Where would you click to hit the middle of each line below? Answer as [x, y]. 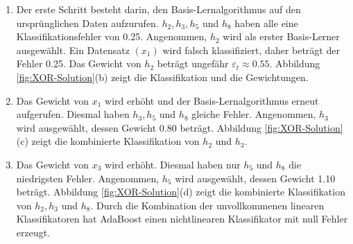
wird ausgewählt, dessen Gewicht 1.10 [255, 178]
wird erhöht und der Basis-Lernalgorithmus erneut [212, 100]
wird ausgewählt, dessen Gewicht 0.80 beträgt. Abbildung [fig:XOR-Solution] [180, 127]
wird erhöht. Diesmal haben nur [173, 164]
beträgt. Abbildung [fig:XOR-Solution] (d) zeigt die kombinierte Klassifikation [181, 192]
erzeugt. [33, 232]
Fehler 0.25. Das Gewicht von [79, 63]
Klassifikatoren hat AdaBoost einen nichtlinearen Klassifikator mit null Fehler [182, 219]
